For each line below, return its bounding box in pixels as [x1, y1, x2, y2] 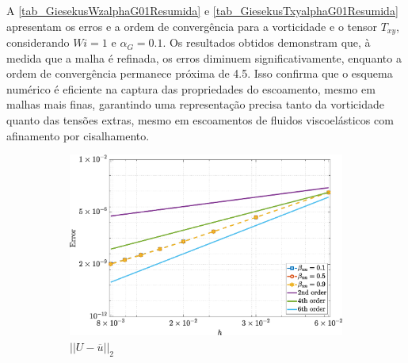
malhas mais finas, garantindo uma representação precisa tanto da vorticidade [6, 96, 384, 113]
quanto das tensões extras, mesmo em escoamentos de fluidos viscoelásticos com [6, 112, 394, 128]
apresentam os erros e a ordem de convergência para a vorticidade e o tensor [6, 17, 377, 34]
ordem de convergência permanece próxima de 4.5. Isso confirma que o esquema [6, 65, 393, 82]
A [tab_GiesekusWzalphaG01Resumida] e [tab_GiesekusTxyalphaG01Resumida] [6, 2, 398, 18]
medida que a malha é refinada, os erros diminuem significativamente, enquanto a [6, 49, 402, 66]
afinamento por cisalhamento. [6, 127, 150, 143]
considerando [6, 34, 70, 51]
